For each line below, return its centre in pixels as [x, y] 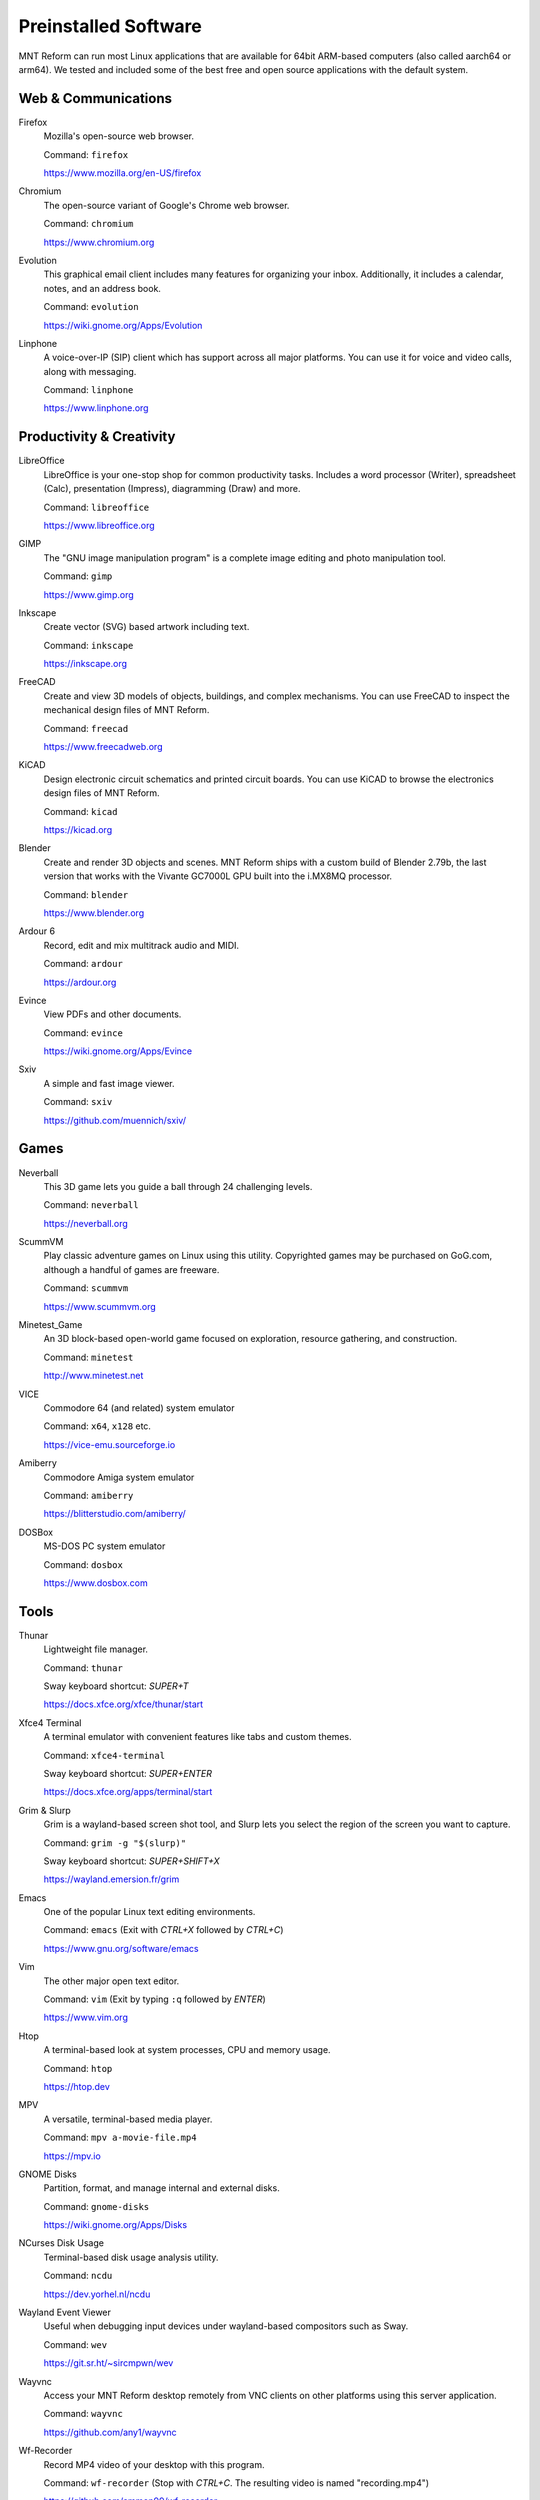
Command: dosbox [83, 1564]
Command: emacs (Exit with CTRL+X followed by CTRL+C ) [163, 1930]
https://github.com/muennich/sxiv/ [115, 1120]
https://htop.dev [76, 2086]
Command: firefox [86, 154]
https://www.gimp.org [88, 594]
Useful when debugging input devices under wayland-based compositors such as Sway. [226, 2326]
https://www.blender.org [94, 912]
